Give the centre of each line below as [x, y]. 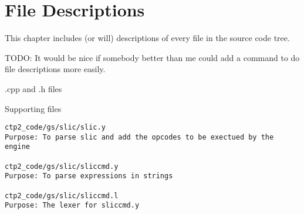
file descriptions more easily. [55, 69]
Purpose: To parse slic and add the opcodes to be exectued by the [139, 137]
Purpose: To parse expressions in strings [89, 176]
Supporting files [33, 108]
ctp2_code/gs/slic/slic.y [55, 128]
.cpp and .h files [33, 88]
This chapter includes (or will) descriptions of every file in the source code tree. [147, 38]
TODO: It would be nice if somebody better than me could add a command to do [152, 57]
